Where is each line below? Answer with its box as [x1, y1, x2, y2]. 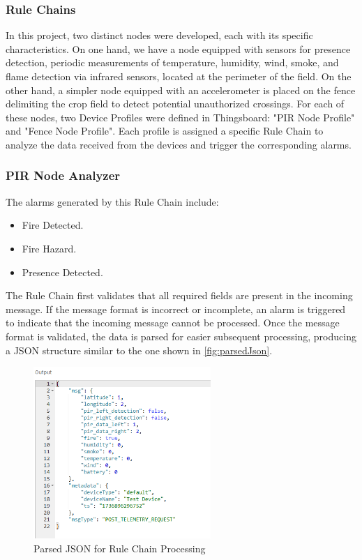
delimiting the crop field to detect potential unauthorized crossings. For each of [6, 96, 345, 111]
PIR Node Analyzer [6, 167, 121, 184]
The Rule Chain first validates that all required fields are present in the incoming [6, 288, 353, 303]
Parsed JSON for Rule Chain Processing [33, 540, 206, 555]
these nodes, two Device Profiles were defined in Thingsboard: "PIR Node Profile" [6, 109, 355, 124]
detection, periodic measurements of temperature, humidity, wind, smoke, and [6, 55, 339, 70]
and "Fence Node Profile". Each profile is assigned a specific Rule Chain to [6, 123, 324, 138]
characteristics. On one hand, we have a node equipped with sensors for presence [6, 41, 351, 56]
